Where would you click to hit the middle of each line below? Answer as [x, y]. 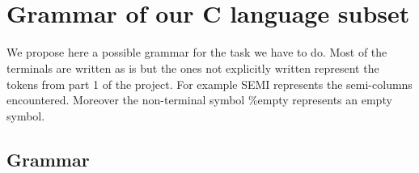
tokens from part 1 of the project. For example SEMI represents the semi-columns [209, 84]
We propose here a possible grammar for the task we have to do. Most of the [197, 52]
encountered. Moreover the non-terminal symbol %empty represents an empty [199, 100]
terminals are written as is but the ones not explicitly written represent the [193, 68]
